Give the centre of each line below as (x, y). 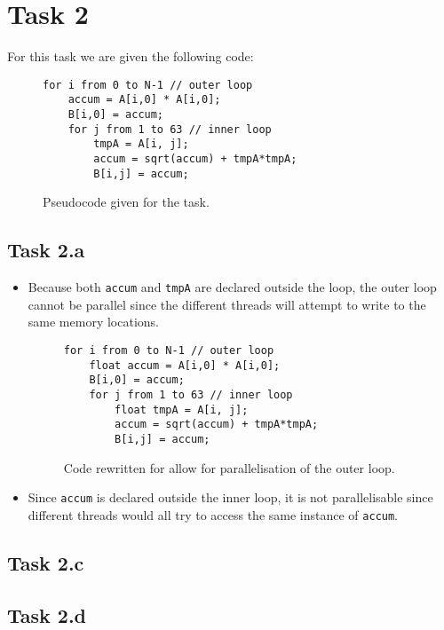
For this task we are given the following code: (131, 56)
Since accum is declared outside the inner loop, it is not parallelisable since (230, 497)
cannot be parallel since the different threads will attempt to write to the (227, 304)
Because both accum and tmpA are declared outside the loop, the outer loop (232, 287)
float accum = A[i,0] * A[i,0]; (185, 365)
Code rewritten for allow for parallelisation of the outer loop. (229, 467)
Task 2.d (47, 614)
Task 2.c (46, 562)
